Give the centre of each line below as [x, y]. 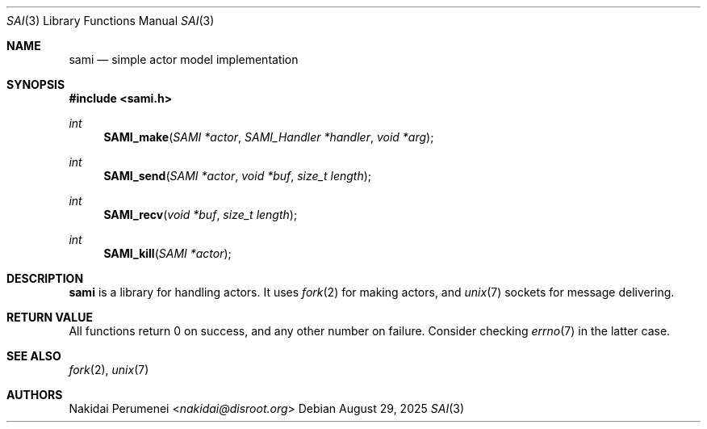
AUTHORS [35, 395]
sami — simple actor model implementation [184, 59]
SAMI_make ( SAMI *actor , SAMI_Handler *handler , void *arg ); [269, 137]
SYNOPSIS [36, 84]
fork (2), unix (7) [109, 370]
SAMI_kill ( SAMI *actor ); [167, 253]
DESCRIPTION [45, 278]
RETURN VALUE [50, 317]
